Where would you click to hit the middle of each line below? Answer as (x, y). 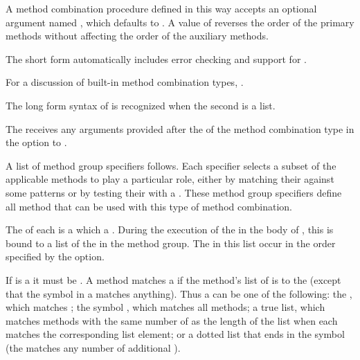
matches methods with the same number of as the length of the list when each (172, 320)
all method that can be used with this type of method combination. (149, 206)
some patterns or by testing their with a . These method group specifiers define (174, 192)
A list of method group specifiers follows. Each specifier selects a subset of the (171, 165)
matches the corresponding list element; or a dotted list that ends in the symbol (175, 334)
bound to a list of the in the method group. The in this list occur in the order (171, 243)
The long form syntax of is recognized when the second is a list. (141, 105)
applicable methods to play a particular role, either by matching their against (170, 179)
